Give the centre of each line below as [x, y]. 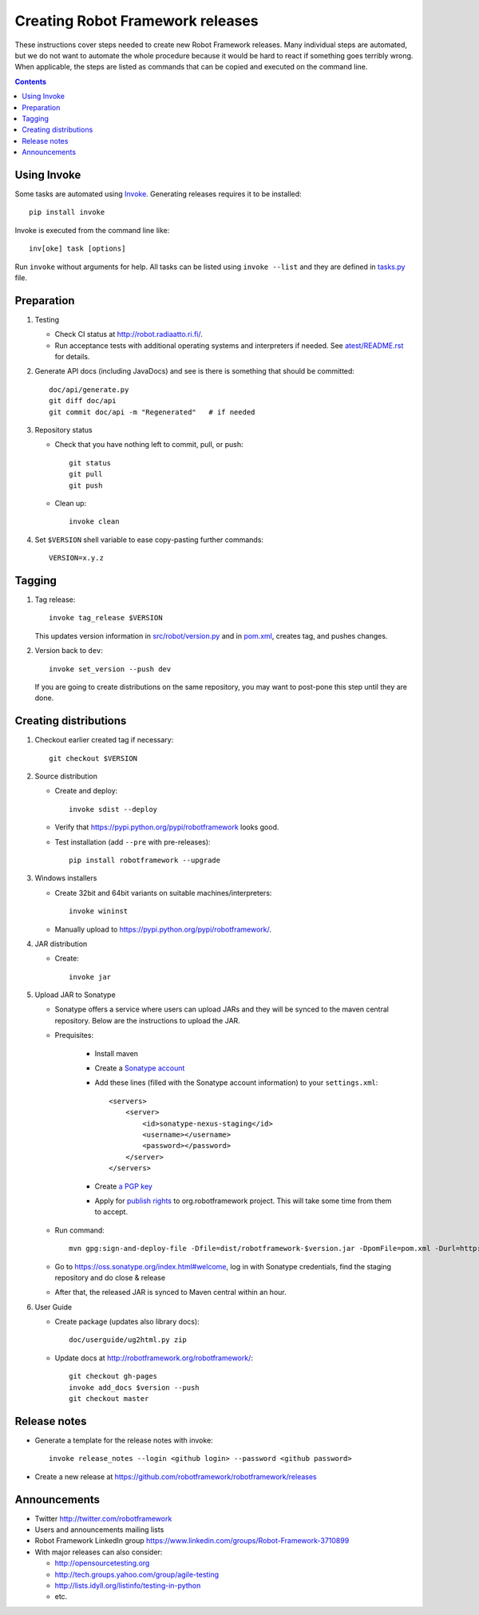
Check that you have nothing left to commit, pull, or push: [149, 445]
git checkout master [109, 1399]
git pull [86, 474]
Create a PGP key [124, 1186]
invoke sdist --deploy [113, 809]
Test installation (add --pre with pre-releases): [133, 841]
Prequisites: [74, 1035]
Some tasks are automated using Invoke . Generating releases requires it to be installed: [158, 194]
